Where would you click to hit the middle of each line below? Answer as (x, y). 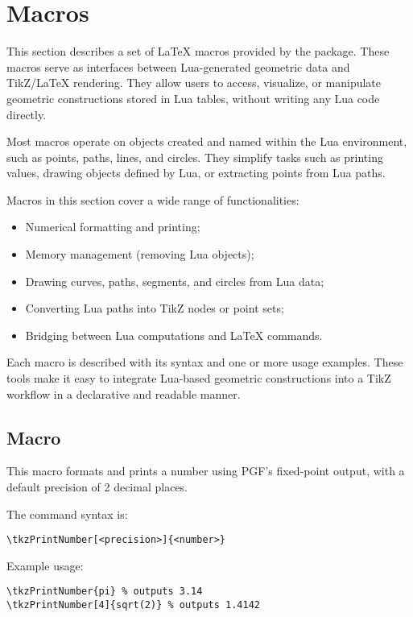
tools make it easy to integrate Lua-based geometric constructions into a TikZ (199, 378)
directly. (27, 114)
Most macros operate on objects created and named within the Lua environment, (207, 141)
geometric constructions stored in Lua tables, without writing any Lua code (193, 98)
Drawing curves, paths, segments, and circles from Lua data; (175, 281)
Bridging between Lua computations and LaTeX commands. (174, 335)
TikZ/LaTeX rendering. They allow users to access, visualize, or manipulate (194, 83)
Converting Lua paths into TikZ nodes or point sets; (155, 308)
